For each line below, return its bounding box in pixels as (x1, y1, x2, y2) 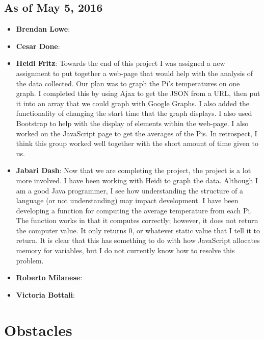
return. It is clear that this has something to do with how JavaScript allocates (16, 235, 260, 246)
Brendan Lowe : (16, 23, 70, 34)
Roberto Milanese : (16, 272, 83, 283)
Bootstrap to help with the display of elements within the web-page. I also (16, 117, 249, 128)
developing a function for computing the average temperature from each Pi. (16, 205, 252, 215)
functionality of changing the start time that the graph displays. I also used (16, 108, 252, 118)
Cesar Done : (16, 40, 60, 51)
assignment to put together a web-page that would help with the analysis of (16, 67, 253, 78)
